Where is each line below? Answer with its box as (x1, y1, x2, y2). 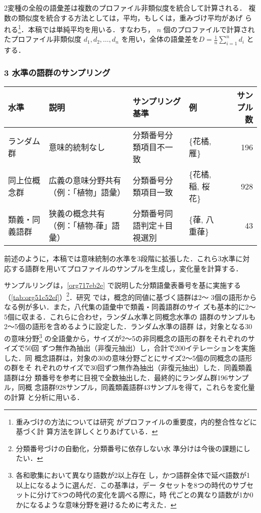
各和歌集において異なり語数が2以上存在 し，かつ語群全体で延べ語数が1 (16, 470, 250, 480)
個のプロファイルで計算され (163, 24, 255, 34)
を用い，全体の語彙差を (121, 34, 199, 44)
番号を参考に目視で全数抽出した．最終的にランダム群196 (41, 372, 228, 382)
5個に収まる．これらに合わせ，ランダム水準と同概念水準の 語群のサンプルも (4, 311, 256, 322)
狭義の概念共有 (49, 208, 105, 220)
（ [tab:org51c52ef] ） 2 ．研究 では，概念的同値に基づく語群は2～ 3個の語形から (4, 290, 257, 302)
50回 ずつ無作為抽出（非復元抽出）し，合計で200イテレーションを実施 (25, 343, 255, 353)
